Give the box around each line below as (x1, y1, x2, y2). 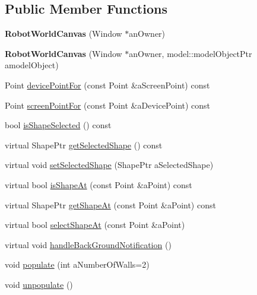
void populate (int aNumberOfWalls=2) (5, 258, 150, 271)
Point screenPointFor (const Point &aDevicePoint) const (5, 99, 211, 111)
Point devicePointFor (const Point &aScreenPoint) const (5, 78, 210, 91)
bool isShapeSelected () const (5, 119, 112, 131)
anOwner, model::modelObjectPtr (129, 47, 252, 59)
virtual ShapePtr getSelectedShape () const (5, 138, 163, 151)
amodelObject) (5, 59, 59, 71)
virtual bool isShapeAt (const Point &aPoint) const (5, 178, 192, 191)
